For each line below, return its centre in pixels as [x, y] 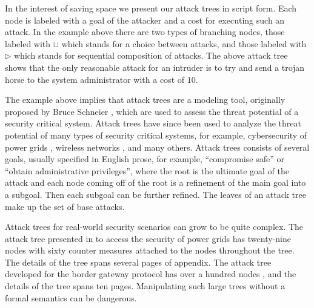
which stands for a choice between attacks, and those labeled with [184, 43]
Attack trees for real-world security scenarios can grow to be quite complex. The [154, 227]
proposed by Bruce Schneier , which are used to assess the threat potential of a [152, 111]
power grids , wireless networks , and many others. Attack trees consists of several [157, 147]
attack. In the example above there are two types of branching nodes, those [145, 32]
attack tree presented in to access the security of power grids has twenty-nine [148, 238]
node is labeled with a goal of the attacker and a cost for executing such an [145, 20]
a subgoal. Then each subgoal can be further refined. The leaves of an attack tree [155, 194]
